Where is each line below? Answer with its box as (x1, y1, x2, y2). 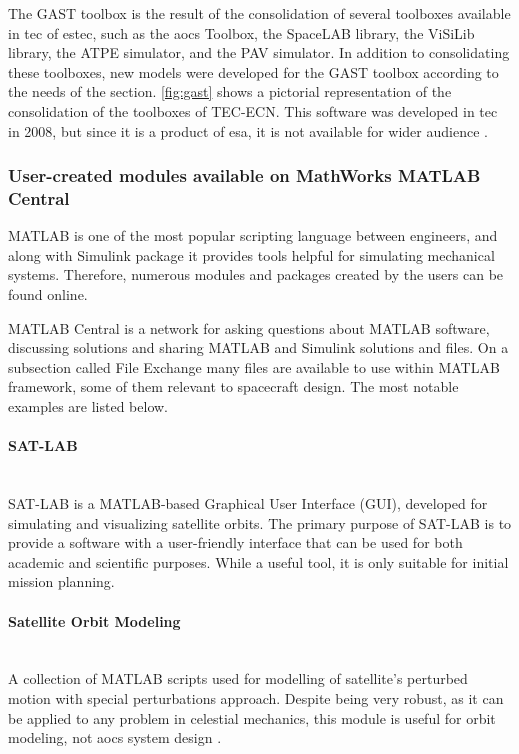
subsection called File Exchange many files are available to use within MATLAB (8, 356, 500, 377)
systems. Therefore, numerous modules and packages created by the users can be (8, 264, 504, 285)
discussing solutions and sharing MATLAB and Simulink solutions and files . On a (8, 337, 509, 358)
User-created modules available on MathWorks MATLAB (8, 163, 481, 188)
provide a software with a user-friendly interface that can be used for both (8, 532, 463, 553)
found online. (8, 284, 88, 305)
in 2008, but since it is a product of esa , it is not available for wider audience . (8, 120, 488, 141)
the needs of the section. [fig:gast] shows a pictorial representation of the (8, 81, 452, 102)
